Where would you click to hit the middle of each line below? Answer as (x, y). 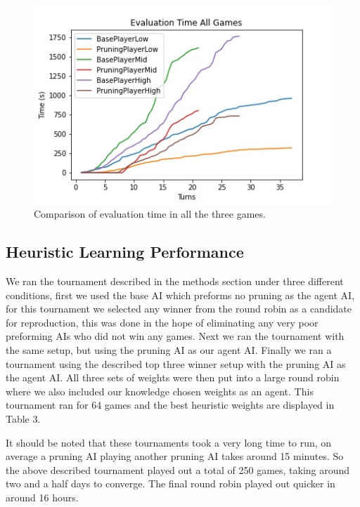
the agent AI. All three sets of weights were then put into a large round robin (173, 377)
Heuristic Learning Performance (125, 252)
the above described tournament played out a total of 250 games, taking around (178, 469)
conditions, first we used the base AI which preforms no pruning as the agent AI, (180, 295)
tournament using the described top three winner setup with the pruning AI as (176, 363)
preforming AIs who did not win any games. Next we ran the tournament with (175, 336)
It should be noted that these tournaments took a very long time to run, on (169, 442)
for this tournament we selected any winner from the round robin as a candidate (179, 309)
